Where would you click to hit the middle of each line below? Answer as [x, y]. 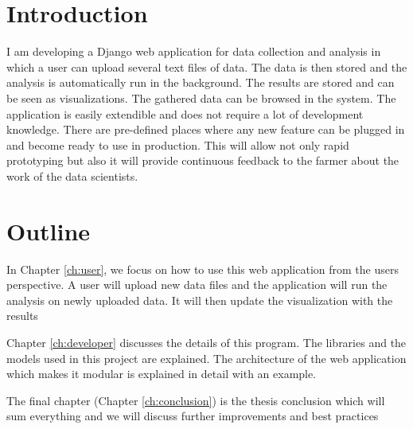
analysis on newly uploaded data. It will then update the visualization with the [200, 300]
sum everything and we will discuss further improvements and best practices [193, 416]
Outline [49, 230]
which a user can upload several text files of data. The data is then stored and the [207, 66]
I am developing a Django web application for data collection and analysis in [194, 51]
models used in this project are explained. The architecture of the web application [206, 358]
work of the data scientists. [72, 175]
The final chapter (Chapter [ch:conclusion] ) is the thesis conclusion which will [196, 400]
